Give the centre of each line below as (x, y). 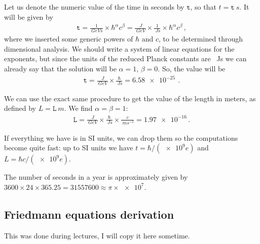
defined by (20, 108)
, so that (203, 7)
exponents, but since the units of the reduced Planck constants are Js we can (125, 58)
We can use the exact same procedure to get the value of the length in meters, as (130, 98)
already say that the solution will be (60, 68)
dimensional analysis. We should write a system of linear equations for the (119, 48)
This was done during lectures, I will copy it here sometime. (97, 235)
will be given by (29, 16)
